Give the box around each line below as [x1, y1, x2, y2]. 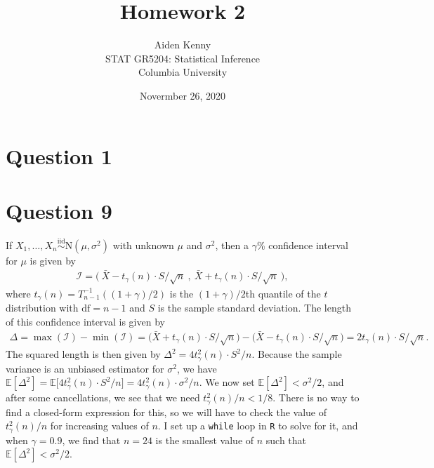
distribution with [6, 300, 79, 315]
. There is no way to [272, 390, 360, 405]
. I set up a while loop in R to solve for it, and [157, 418, 358, 433]
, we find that [62, 432, 121, 447]
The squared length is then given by [6, 347, 161, 361]
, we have [176, 361, 217, 375]
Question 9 [6, 196, 112, 225]
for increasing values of [50, 418, 149, 433]
